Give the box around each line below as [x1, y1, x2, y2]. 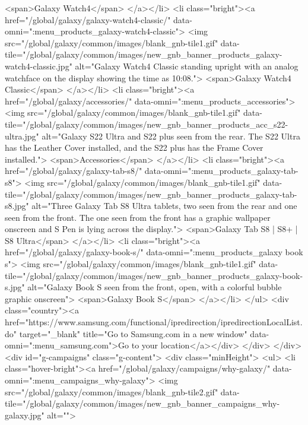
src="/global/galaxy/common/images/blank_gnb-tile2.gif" [5, 385, 218, 398]
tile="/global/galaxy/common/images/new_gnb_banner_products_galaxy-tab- [5, 188, 297, 200]
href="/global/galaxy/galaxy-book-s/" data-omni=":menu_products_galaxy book [5, 246, 303, 258]
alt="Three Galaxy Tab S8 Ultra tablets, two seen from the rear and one [31, 199, 297, 212]
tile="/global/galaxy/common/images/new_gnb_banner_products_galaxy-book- [5, 269, 303, 281]
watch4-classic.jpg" [5, 59, 72, 72]
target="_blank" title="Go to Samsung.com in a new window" [19, 327, 247, 340]
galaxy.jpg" [5, 408, 45, 421]
